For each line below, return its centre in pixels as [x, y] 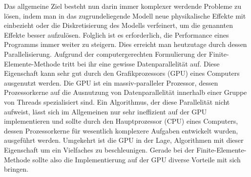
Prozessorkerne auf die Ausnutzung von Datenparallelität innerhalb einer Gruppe [125, 92]
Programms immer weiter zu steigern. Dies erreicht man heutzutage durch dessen [125, 44]
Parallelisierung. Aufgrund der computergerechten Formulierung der [105, 54]
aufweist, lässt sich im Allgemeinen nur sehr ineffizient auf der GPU [105, 111]
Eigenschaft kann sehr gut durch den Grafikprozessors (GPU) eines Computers [122, 73]
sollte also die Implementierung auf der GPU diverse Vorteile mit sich [136, 159]
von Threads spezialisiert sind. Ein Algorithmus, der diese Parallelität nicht [117, 101]
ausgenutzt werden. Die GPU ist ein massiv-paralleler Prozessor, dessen [111, 82]
